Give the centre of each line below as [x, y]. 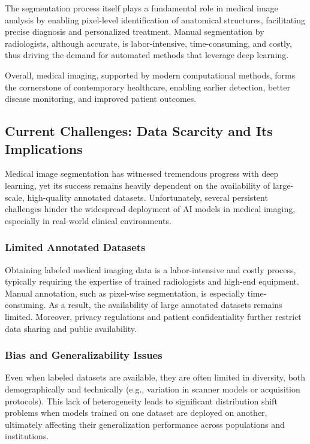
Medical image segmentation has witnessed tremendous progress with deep [142, 173]
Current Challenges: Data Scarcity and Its [139, 131]
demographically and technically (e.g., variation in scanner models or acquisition [153, 389]
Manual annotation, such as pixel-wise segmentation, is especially [125, 293]
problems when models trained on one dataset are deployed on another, [136, 413]
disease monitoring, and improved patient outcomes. [101, 99]
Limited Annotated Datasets [75, 247]
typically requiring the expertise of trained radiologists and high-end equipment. [152, 281]
